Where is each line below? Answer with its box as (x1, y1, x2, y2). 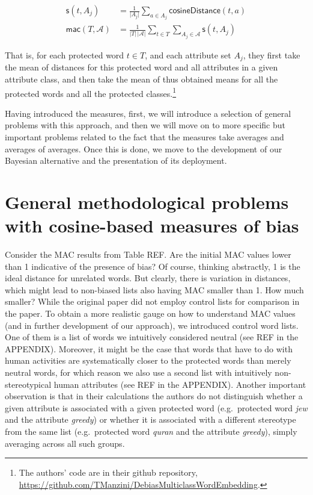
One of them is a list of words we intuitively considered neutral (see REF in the (5, 331, 299, 343)
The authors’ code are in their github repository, (19, 466, 198, 479)
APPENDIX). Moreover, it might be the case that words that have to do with (5, 342, 293, 355)
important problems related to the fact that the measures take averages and (5, 131, 284, 143)
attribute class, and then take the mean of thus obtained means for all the (5, 72, 278, 85)
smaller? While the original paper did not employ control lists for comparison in (5, 295, 300, 308)
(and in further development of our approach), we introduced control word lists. (5, 319, 299, 331)
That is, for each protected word (5, 48, 124, 61)
